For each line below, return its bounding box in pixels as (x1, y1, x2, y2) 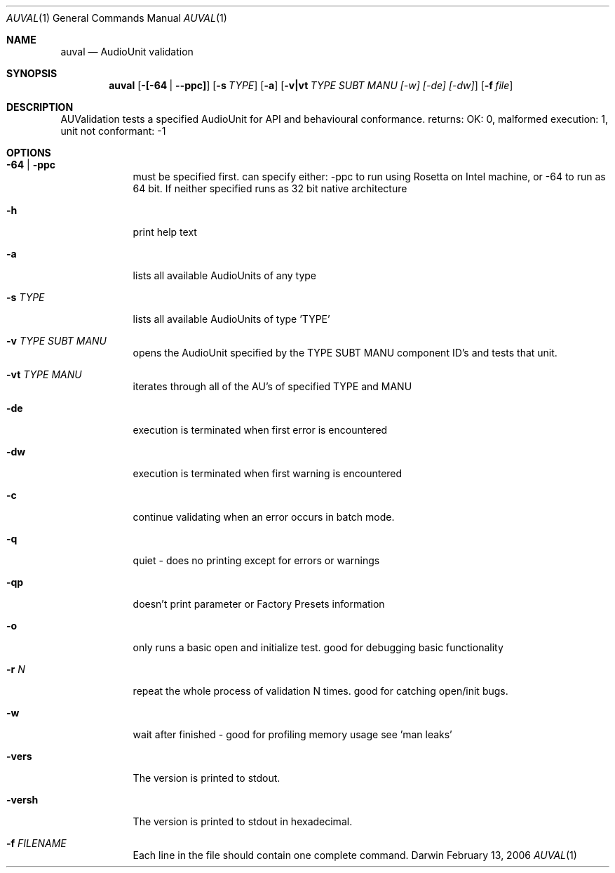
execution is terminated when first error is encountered (133, 424, 388, 436)
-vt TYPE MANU (6, 368, 82, 380)
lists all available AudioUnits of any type (133, 269, 316, 281)
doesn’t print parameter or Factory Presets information (133, 598, 385, 610)
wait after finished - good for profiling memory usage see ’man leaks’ (133, 728, 452, 740)
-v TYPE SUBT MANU (6, 335, 107, 347)
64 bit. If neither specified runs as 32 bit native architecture (133, 182, 407, 194)
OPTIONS (6, 147, 51, 159)
